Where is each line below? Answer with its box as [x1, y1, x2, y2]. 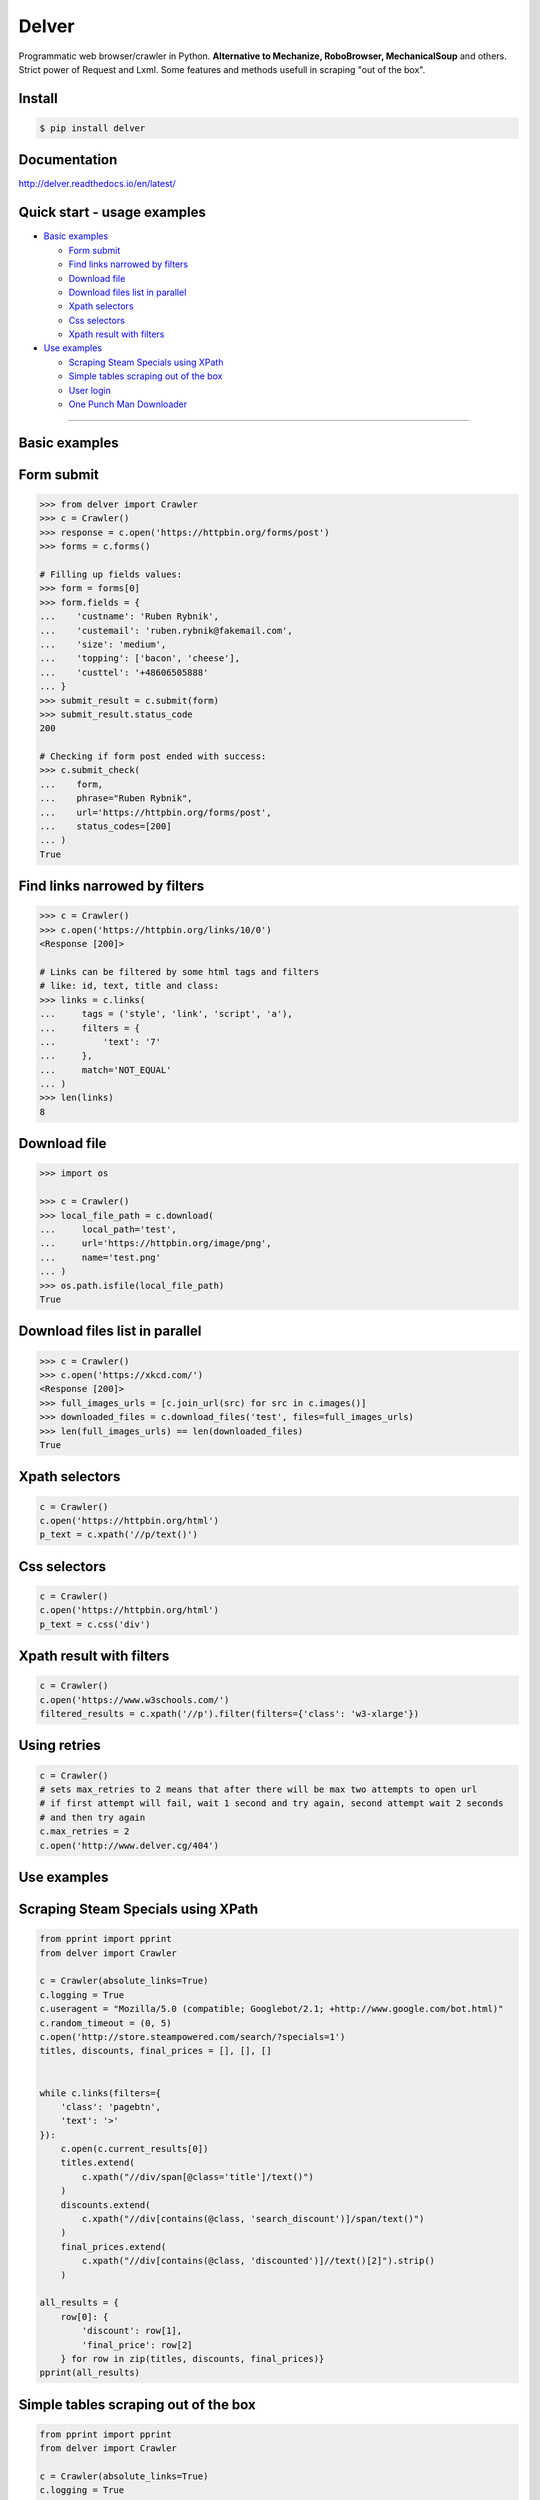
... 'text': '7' [39, 1036, 162, 1047]
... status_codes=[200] [39, 821, 172, 832]
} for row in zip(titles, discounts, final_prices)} [60, 2353, 325, 2364]
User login [68, 384, 112, 396]
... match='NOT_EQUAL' [39, 1064, 172, 1075]
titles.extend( [60, 2157, 135, 2169]
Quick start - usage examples [18, 204, 207, 221]
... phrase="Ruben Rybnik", [39, 793, 194, 804]
